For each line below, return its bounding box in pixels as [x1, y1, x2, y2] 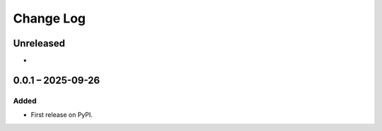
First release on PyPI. [30, 111, 93, 119]
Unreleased [13, 37, 66, 49]
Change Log [13, 11, 86, 26]
